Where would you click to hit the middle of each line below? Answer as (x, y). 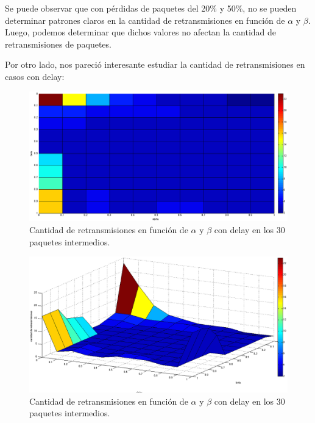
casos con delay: (35, 76)
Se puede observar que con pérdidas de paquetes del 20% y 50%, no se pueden (151, 8)
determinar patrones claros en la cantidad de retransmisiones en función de (145, 20)
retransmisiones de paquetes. (58, 44)
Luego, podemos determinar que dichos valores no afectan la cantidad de (141, 32)
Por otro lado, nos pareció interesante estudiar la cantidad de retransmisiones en (155, 64)
